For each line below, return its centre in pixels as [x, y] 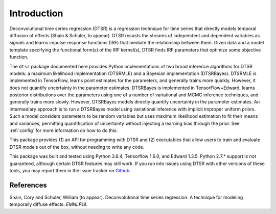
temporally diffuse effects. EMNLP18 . [49, 204]
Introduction [36, 13]
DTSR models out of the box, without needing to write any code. [77, 147]
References [28, 185]
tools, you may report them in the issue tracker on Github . [70, 170]
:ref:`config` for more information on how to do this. [64, 130]
